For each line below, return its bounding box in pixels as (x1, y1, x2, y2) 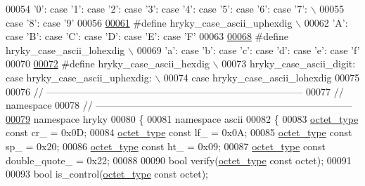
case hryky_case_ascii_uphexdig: (6, 69, 152, 84)
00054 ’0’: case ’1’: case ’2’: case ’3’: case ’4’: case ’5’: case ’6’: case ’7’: (6, 1, 307, 15)
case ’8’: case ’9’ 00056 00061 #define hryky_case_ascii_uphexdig (6, 15, 293, 29)
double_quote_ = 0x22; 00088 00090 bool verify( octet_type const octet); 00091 (6, 152, 352, 167)
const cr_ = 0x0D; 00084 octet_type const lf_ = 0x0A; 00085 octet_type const (6, 125, 352, 140)
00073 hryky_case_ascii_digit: (222, 56, 356, 71)
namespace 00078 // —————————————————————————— (6, 98, 352, 112)
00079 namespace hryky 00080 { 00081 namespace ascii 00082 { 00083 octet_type (6, 111, 359, 126)
